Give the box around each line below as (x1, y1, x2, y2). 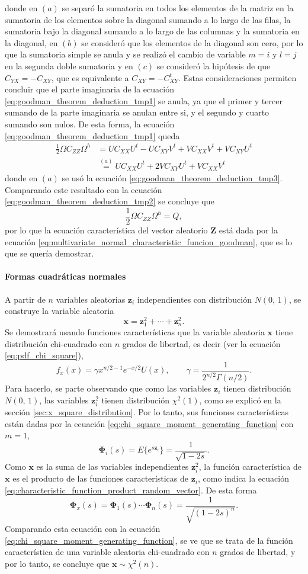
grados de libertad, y (220, 546, 296, 558)
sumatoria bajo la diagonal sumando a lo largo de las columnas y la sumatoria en (5, 25, 300, 37)
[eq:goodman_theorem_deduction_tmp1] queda (5, 129, 180, 142)
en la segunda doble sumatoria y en (5, 59, 133, 72)
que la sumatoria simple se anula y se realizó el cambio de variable (5, 48, 246, 60)
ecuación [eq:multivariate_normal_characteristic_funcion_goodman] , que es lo (5, 235, 292, 248)
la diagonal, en (5, 36, 58, 49)
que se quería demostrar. (5, 247, 94, 259)
